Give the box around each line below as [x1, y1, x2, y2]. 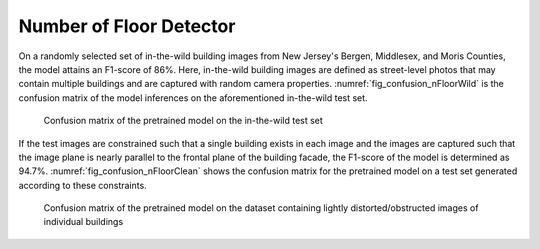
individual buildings [43, 216, 124, 228]
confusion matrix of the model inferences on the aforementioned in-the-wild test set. [18, 91, 369, 104]
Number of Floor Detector [18, 15, 236, 37]
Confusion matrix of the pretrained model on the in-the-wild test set [43, 115, 324, 127]
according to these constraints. [18, 179, 147, 191]
